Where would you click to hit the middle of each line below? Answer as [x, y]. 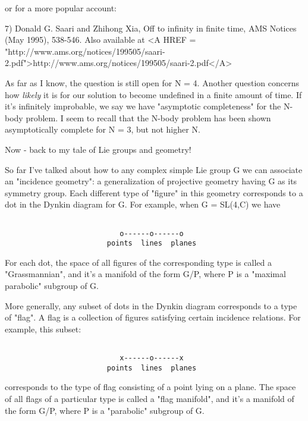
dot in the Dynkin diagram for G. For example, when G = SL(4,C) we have [143, 204]
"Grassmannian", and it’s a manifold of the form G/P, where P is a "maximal [145, 274]
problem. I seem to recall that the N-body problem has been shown [148, 117]
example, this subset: [43, 329]
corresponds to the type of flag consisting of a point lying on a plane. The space [150, 387]
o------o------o [152, 233]
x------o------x [152, 358]
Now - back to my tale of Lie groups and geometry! [98, 149]
